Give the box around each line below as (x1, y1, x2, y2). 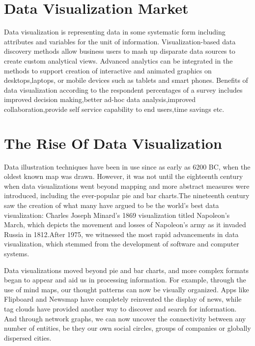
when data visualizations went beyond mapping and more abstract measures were (4, 180, 250, 191)
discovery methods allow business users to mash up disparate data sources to (4, 46, 235, 56)
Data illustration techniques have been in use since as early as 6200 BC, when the (4, 161, 251, 172)
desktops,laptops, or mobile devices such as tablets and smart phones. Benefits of (4, 75, 248, 85)
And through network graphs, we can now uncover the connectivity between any (4, 313, 246, 323)
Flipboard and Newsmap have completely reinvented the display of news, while (4, 294, 242, 304)
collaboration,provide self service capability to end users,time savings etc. (4, 104, 225, 114)
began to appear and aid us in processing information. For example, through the (4, 275, 246, 285)
